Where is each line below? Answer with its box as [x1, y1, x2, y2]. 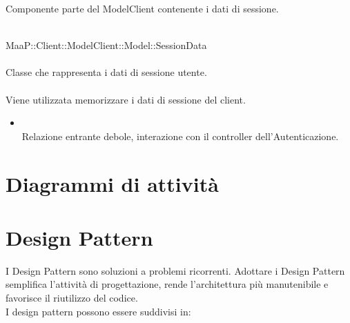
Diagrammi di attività [6, 169, 219, 197]
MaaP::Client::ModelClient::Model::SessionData [6, 38, 207, 52]
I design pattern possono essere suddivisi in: [6, 304, 191, 318]
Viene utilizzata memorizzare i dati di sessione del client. [6, 92, 246, 106]
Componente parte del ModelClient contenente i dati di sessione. [6, 1, 279, 15]
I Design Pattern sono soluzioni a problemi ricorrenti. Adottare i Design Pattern [6, 263, 345, 277]
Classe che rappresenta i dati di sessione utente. [6, 65, 207, 79]
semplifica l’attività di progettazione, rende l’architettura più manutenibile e [6, 277, 329, 291]
